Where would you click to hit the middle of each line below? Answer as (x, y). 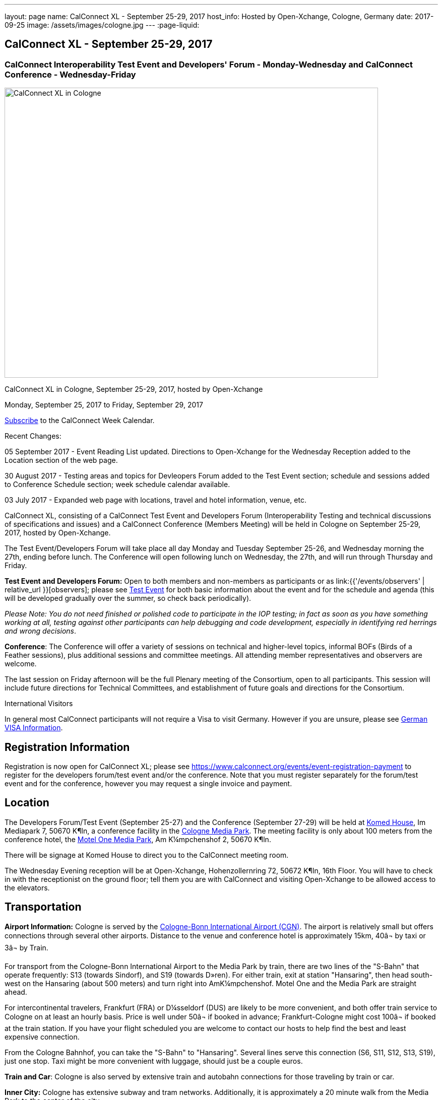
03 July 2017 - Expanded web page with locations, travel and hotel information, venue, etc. (155, 500)
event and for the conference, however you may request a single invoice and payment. (148, 784)
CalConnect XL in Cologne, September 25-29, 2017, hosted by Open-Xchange (134, 389)
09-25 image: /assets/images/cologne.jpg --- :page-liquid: (102, 25)
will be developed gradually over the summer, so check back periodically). (128, 598)
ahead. (16, 992)
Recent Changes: (33, 436)
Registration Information (67, 747)
